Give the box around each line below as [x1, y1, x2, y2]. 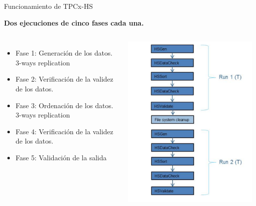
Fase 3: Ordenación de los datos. [15, 100, 113, 110]
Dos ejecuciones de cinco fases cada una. [4, 17, 144, 28]
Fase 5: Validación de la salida [15, 152, 107, 162]
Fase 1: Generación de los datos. [15, 48, 113, 58]
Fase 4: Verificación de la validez [15, 126, 114, 136]
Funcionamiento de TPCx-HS [4, 1, 93, 11]
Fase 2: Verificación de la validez [15, 74, 114, 84]
